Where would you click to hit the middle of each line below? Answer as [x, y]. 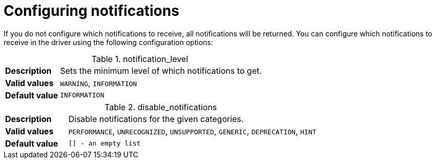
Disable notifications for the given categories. [156, 119]
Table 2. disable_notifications [161, 107]
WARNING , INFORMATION [99, 83]
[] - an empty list [105, 144]
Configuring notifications [91, 11]
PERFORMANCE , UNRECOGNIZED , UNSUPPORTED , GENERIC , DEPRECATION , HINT [192, 131]
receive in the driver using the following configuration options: [108, 42]
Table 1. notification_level [140, 59]
